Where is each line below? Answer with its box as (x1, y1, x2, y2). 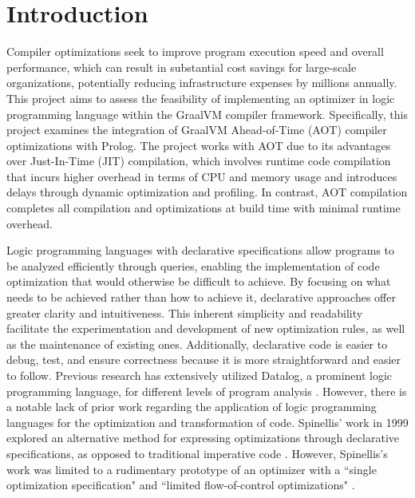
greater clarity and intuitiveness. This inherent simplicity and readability (6, 304, 363, 321)
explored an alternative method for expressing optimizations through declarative (6, 429, 400, 446)
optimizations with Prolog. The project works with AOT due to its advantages (6, 136, 391, 153)
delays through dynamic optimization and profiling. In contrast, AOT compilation (6, 184, 408, 200)
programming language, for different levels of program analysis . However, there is (6, 382, 407, 399)
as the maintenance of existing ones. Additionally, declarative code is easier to (6, 335, 388, 352)
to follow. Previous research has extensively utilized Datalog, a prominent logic (6, 367, 393, 383)
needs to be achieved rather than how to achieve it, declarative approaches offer (6, 289, 396, 306)
